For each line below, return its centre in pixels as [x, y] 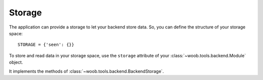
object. [16, 62]
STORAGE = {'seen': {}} [46, 45]
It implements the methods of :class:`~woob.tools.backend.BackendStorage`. [86, 71]
